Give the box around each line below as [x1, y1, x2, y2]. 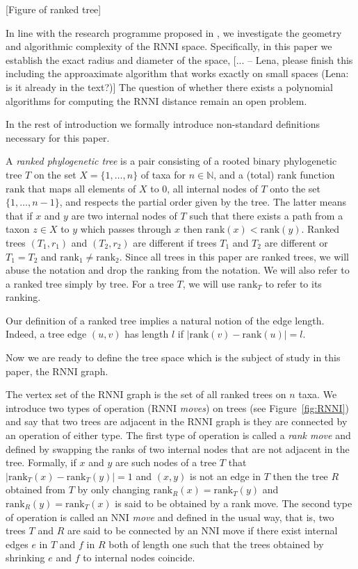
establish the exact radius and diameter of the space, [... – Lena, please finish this [6, 52, 353, 67]
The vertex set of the [6, 387, 95, 402]
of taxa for [140, 167, 186, 181]
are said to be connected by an [67, 523, 198, 538]
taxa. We [298, 387, 337, 402]
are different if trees [133, 235, 217, 249]
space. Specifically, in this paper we [181, 39, 332, 53]
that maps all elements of [28, 181, 136, 195]
